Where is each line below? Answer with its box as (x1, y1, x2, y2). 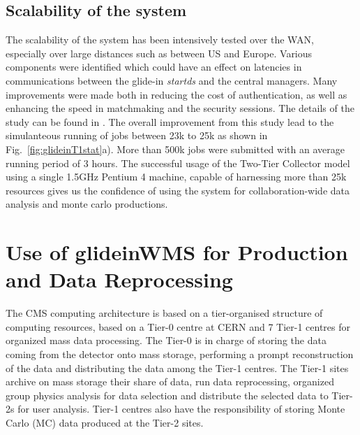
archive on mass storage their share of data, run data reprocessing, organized (6, 374, 334, 389)
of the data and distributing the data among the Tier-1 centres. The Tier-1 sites (6, 360, 349, 375)
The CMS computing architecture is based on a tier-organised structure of (6, 306, 323, 320)
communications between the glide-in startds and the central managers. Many (6, 73, 338, 87)
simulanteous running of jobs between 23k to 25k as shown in (6, 128, 268, 143)
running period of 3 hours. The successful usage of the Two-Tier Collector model (6, 155, 350, 170)
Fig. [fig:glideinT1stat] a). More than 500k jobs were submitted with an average (6, 141, 345, 156)
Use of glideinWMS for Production (6, 238, 348, 266)
